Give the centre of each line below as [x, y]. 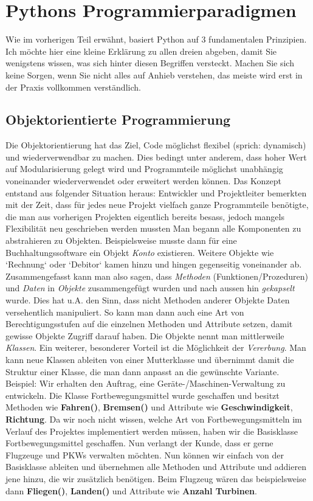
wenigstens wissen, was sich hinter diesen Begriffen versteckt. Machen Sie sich [150, 63]
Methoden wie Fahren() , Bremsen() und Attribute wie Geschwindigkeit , [149, 407]
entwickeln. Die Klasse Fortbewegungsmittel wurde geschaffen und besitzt [143, 395]
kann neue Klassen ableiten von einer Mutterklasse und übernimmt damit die [150, 359]
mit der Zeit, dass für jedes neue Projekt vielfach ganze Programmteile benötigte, [157, 205]
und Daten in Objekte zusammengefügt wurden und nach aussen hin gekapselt [150, 288]
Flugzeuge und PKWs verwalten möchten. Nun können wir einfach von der [145, 454]
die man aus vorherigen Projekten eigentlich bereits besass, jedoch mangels [145, 216]
